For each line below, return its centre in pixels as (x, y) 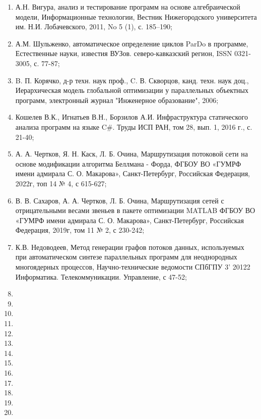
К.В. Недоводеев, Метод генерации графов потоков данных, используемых (130, 247)
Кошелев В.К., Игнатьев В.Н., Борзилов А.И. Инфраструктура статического (132, 117)
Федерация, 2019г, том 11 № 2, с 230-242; (80, 230)
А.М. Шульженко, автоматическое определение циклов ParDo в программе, (132, 43)
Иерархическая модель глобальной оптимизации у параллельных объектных (132, 90)
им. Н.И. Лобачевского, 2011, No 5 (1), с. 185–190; (94, 27)
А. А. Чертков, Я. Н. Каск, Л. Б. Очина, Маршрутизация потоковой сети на (132, 154)
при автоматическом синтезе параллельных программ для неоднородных (126, 257)
